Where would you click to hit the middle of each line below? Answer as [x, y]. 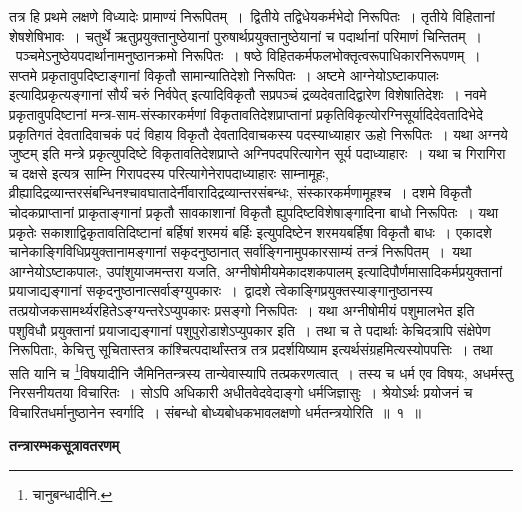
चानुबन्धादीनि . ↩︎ [72, 493]
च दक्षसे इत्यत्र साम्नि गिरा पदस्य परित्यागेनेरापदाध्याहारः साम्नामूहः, [169, 172]
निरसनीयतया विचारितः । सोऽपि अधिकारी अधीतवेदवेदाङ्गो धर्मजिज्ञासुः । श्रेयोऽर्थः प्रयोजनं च [241, 391]
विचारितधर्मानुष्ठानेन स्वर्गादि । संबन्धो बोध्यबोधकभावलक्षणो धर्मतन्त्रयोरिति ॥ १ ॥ [215, 411]
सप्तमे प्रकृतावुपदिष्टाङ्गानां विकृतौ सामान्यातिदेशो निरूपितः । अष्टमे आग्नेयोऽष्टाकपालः [224, 74]
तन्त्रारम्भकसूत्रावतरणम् [64, 445]
